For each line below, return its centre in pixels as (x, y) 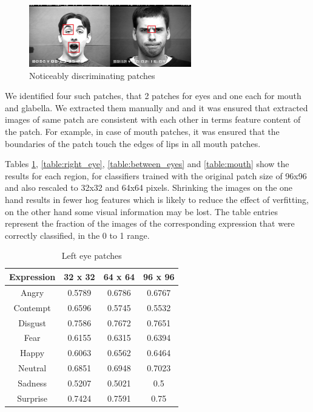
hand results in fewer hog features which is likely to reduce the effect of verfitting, (157, 200)
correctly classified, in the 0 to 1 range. (77, 235)
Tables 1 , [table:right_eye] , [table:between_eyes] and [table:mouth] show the (147, 164)
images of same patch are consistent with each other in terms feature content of (153, 119)
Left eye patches (92, 256)
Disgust (32, 322)
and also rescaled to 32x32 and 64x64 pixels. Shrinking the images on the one (149, 187)
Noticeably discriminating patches (92, 75)
